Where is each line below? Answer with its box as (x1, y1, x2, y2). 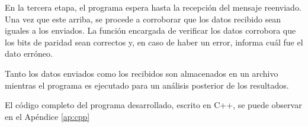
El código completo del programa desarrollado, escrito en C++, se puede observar (5, 99, 302, 111)
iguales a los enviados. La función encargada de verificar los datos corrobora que (5, 24, 296, 37)
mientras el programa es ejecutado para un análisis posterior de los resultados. (5, 79, 289, 91)
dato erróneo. (5, 47, 53, 60)
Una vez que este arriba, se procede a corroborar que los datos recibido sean (5, 12, 281, 25)
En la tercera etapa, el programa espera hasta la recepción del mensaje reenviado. (5, 1, 301, 13)
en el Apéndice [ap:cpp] (5, 110, 90, 122)
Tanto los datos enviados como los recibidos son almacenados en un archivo (5, 67, 278, 79)
